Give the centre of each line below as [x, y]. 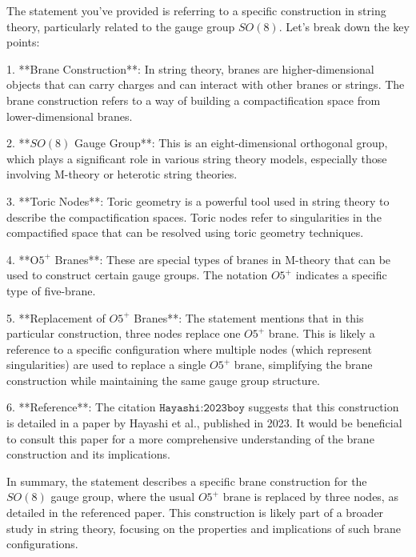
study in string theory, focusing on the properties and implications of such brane [204, 528]
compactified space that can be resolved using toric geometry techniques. [185, 232]
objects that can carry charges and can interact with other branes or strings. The [206, 84]
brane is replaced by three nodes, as [310, 497]
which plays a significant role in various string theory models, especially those [197, 158]
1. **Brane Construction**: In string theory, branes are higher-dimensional [190, 68]
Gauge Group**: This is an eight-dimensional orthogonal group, [231, 143]
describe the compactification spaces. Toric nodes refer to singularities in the [194, 216]
